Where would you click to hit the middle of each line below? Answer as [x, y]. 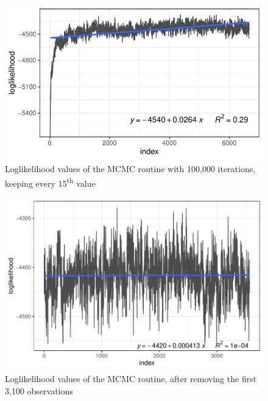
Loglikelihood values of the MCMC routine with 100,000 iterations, [130, 168]
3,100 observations [39, 390]
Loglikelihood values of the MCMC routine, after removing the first [131, 379]
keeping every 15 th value [50, 182]
